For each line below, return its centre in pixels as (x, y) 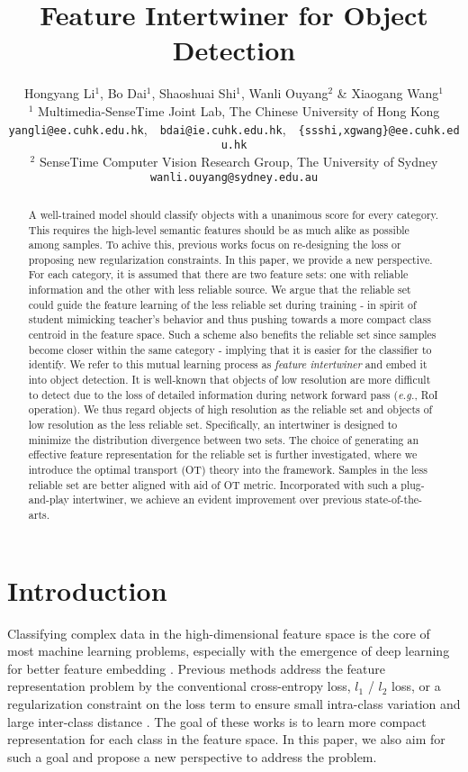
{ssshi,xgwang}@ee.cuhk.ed (379, 130)
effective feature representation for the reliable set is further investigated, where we (223, 454)
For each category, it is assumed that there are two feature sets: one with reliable (218, 274)
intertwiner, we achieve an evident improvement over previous (217, 500)
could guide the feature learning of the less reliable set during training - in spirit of (222, 304)
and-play (49, 500)
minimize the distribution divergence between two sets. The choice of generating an (224, 439)
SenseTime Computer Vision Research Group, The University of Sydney (238, 161)
